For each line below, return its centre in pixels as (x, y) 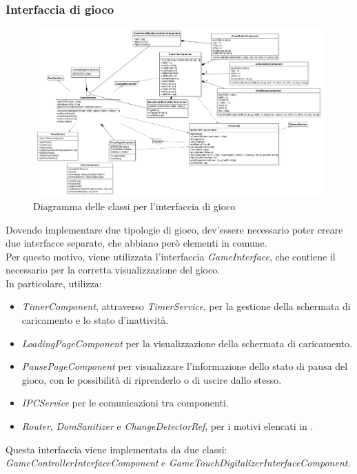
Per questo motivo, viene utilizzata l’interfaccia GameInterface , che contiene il (171, 256)
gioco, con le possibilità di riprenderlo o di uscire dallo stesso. (152, 379)
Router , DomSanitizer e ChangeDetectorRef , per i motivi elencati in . (167, 426)
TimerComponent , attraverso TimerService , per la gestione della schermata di (186, 306)
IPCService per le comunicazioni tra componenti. (125, 403)
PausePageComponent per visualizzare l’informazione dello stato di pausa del (185, 366)
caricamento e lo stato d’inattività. (95, 320)
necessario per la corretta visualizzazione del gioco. (113, 270)
